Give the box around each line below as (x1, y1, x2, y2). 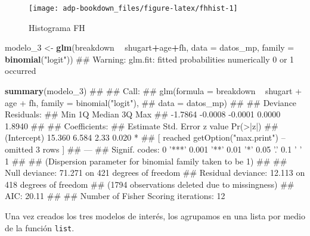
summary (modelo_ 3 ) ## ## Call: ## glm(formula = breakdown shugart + (5, 85, 302, 97)
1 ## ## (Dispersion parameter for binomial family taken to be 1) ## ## (5, 154, 287, 167)
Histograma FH (29, 21, 85, 33)
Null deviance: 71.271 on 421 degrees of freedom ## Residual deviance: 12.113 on (5, 166, 305, 179)
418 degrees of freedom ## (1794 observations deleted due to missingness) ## (5, 178, 294, 190)
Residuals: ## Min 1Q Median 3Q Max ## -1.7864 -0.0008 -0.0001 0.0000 (5, 108, 281, 120)
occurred (5, 64, 36, 77)
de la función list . (5, 221, 75, 234)
